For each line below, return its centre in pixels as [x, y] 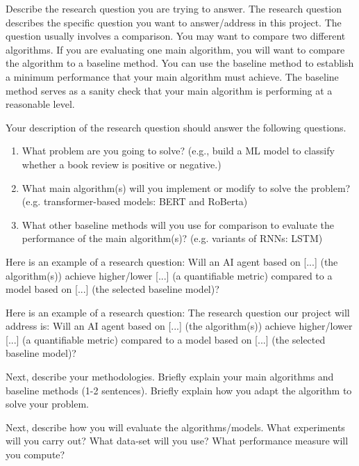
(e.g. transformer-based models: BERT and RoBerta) [135, 201]
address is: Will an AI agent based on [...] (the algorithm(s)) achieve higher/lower [179, 326]
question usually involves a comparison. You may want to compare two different [176, 36]
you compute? [35, 455]
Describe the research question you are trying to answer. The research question [174, 8]
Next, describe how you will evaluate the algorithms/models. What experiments [175, 427]
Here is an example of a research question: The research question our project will [178, 312]
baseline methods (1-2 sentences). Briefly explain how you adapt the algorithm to [179, 390]
